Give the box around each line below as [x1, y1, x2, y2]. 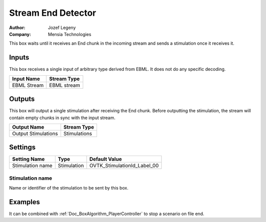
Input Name [12, 75, 40, 82]
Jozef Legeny [48, 25, 76, 31]
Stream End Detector [9, 7, 97, 18]
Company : [9, 31, 32, 37]
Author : [9, 25, 26, 31]
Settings [9, 143, 36, 152]
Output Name [12, 124, 44, 130]
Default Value [89, 156, 122, 162]
